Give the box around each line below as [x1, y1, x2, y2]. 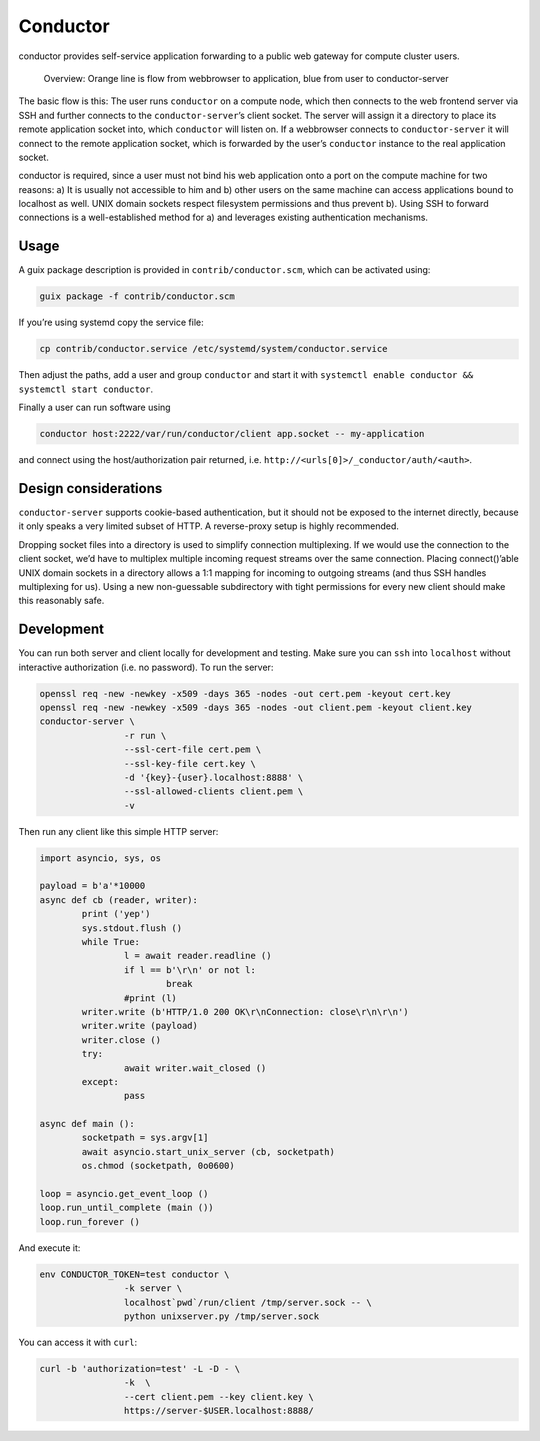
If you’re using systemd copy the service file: [18, 316, 204, 329]
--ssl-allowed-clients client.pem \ [123, 786, 304, 797]
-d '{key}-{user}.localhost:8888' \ [123, 771, 304, 783]
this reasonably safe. [18, 595, 105, 607]
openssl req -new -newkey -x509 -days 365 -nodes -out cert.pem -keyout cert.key [39, 688, 452, 699]
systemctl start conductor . [18, 383, 154, 395]
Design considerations [18, 480, 163, 497]
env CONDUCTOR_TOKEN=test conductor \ [39, 1268, 230, 1280]
